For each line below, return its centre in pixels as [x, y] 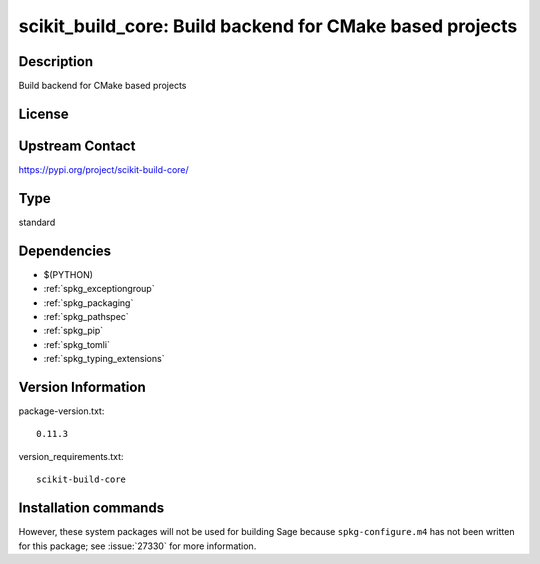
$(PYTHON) [68, 274]
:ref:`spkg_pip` [73, 331]
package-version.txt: [61, 411]
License [43, 113]
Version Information [82, 386]
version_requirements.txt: [71, 456]
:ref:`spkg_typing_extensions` [104, 359]
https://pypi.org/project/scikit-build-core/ [103, 169]
